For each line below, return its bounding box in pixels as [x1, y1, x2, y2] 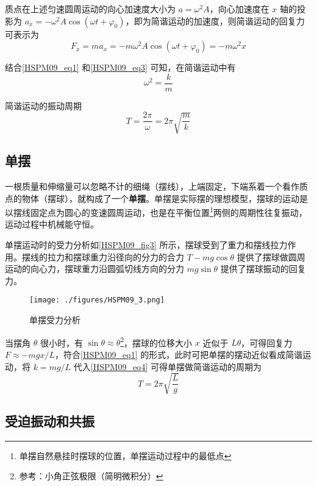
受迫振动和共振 [5, 412, 94, 431]
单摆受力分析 [29, 313, 80, 326]
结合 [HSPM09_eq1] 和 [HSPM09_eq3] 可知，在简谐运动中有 [5, 61, 236, 74]
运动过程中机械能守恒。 [5, 218, 99, 230]
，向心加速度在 [209, 2, 269, 15]
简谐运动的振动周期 [5, 99, 82, 112]
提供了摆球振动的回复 [220, 262, 306, 275]
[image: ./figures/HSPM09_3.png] [29, 296, 165, 305]
